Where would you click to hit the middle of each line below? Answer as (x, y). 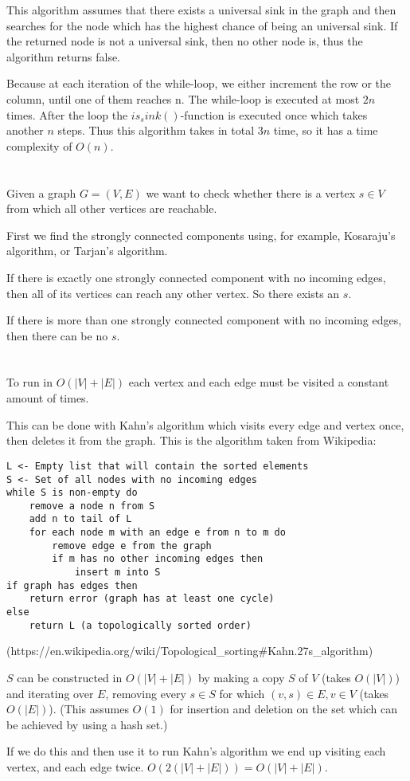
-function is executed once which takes (274, 114)
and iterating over (50, 693)
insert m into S (117, 573)
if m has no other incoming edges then (158, 559)
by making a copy (241, 677)
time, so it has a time (326, 130)
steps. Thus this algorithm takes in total (156, 130)
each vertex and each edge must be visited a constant (259, 382)
